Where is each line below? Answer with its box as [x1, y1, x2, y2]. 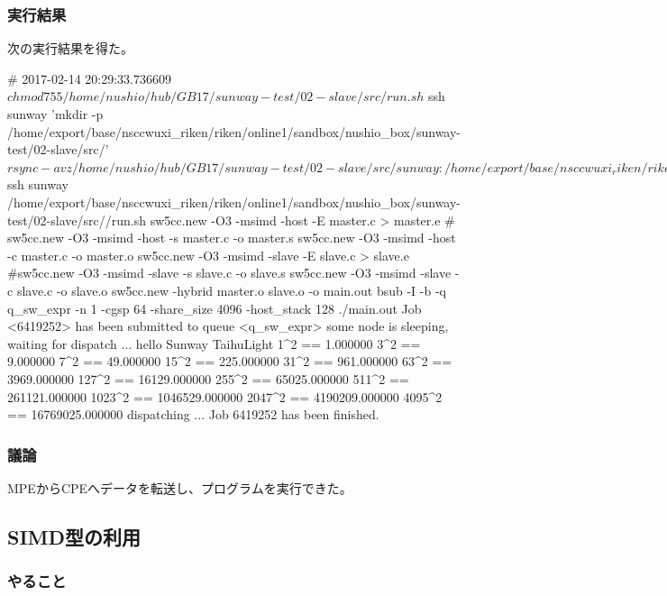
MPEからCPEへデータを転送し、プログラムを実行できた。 [7, 478, 352, 497]
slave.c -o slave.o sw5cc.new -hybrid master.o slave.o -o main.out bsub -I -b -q [16, 280, 446, 299]
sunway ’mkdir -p [7, 105, 104, 123]
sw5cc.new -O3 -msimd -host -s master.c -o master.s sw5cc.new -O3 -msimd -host [7, 228, 456, 247]
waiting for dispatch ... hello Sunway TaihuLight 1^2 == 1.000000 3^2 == [7, 334, 421, 353]
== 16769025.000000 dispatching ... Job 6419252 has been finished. [7, 405, 379, 424]
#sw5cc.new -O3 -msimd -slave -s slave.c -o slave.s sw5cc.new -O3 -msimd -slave [7, 263, 452, 282]
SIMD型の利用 [7, 522, 142, 550]
